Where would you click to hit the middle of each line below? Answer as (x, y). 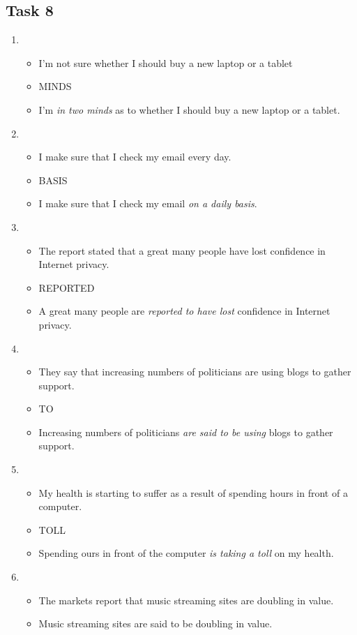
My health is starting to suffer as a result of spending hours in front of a (193, 492)
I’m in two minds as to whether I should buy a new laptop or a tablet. (189, 109)
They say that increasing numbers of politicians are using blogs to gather (195, 372)
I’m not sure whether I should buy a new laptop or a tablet (166, 62)
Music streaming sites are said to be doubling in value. (155, 623)
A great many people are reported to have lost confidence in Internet (184, 311)
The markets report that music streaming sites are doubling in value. (186, 600)
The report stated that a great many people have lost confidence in (182, 250)
